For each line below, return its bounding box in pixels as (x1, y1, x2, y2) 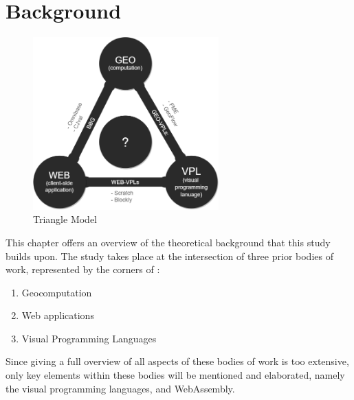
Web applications (21, 308, 94, 322)
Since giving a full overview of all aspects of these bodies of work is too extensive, (5, 354, 349, 368)
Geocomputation (21, 285, 92, 299)
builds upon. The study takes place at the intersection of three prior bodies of (5, 248, 333, 263)
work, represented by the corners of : (5, 262, 160, 277)
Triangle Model (33, 212, 98, 226)
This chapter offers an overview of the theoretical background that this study (5, 235, 331, 249)
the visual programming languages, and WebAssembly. (5, 381, 235, 395)
